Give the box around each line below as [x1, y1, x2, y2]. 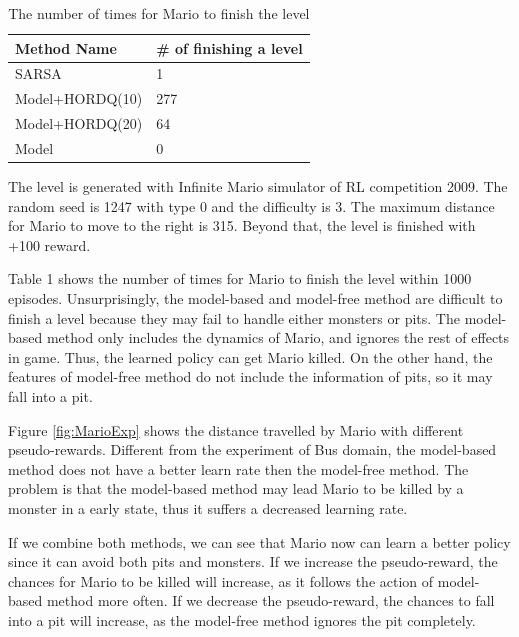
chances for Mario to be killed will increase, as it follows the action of [8, 570, 434, 591]
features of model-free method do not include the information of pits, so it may [8, 366, 493, 387]
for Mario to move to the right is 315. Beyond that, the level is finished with [8, 215, 476, 236]
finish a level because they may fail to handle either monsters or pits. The [8, 307, 460, 328]
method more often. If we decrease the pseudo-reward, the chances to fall [46, 590, 495, 611]
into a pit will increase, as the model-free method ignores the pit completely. [8, 609, 476, 630]
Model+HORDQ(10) [15, 88, 143, 109]
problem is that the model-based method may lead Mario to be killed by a [8, 478, 464, 499]
